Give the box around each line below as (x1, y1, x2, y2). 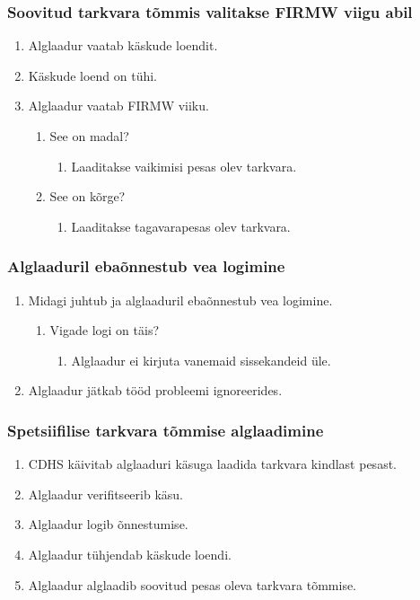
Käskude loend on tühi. (28, 66, 158, 84)
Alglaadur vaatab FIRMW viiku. (28, 96, 209, 115)
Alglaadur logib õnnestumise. (28, 515, 188, 534)
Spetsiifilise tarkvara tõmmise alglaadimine (7, 419, 324, 441)
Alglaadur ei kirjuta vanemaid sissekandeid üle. (71, 350, 331, 369)
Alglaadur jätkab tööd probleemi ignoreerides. (28, 381, 283, 400)
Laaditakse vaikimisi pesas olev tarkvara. (71, 156, 297, 175)
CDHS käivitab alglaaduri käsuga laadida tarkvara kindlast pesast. (28, 454, 397, 473)
